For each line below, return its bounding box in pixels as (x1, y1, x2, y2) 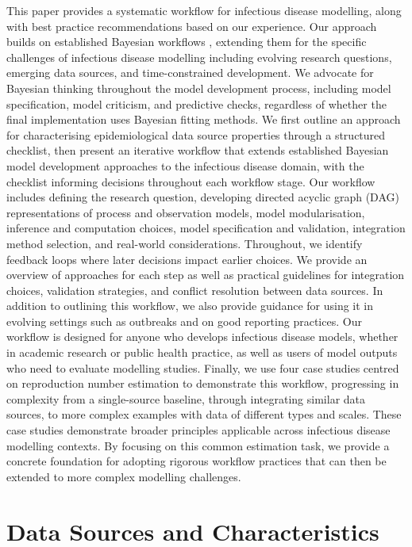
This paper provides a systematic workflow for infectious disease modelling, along (6, 2, 402, 18)
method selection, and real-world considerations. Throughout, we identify (6, 235, 363, 251)
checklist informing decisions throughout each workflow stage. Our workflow (6, 173, 375, 189)
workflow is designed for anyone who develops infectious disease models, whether (6, 328, 399, 345)
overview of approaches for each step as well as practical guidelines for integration (6, 266, 405, 283)
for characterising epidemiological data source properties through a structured (6, 126, 386, 143)
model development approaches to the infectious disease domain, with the (6, 157, 364, 174)
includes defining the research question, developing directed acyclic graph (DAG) (6, 189, 399, 205)
